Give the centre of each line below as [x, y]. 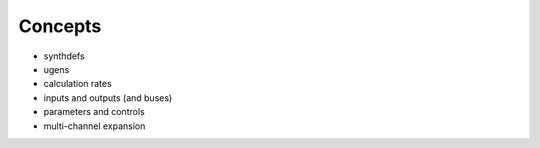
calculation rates [77, 84]
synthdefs [64, 56]
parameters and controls [94, 112]
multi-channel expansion [94, 126]
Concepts [60, 26]
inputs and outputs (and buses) [108, 97]
